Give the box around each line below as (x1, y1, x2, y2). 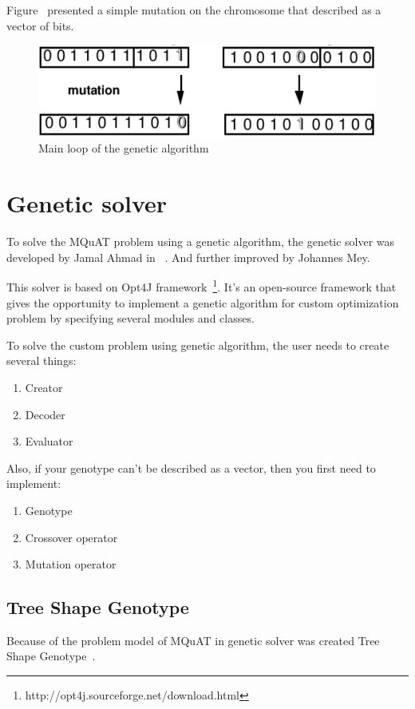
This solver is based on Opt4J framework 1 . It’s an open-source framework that (6, 276, 397, 295)
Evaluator (25, 433, 73, 450)
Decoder (25, 406, 65, 422)
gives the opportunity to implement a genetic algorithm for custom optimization (6, 294, 399, 311)
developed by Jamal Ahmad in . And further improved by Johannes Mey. (6, 248, 370, 265)
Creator (25, 378, 63, 395)
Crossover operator (25, 529, 118, 545)
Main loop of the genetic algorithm (38, 140, 209, 156)
